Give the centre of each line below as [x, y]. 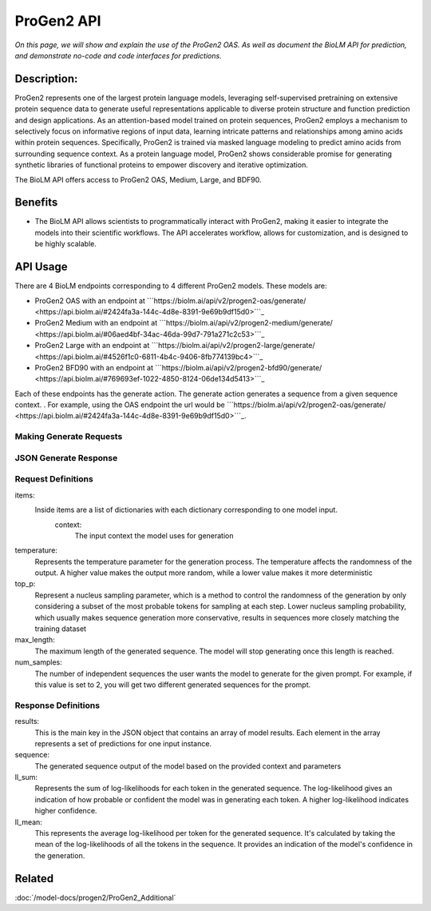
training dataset [61, 629]
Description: [46, 79]
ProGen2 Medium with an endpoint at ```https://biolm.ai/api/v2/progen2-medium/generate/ [184, 323]
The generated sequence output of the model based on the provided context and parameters [188, 766]
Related [34, 879]
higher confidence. [66, 811]
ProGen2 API [58, 21]
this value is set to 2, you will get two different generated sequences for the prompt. [173, 685]
